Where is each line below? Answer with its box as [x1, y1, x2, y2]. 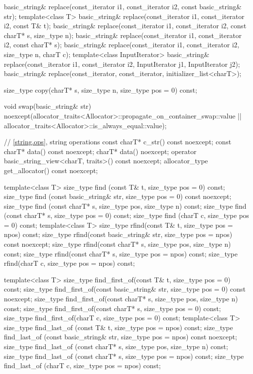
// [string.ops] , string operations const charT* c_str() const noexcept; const [4, 137, 232, 147]
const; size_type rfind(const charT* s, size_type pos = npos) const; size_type [4, 248, 238, 258]
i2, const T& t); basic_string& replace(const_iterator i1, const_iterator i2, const [4, 20, 247, 31]
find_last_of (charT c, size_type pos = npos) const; [4, 360, 161, 371]
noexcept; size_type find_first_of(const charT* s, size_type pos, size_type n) [4, 294, 238, 304]
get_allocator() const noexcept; [4, 165, 98, 175]
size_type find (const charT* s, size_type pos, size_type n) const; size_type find [4, 200, 247, 211]
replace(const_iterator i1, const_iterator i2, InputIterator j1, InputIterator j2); [4, 59, 240, 69]
